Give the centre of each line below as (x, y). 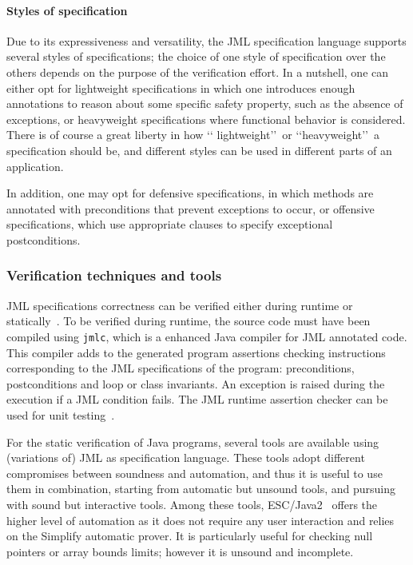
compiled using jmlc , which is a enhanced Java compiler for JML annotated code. (207, 336)
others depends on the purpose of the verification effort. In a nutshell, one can (198, 72)
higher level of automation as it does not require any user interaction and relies (201, 520)
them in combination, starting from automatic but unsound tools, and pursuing (201, 489)
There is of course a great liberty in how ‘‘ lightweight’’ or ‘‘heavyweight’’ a (193, 135)
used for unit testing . (61, 414)
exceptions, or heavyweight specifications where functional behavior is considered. (206, 119)
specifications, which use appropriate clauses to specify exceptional (170, 224)
